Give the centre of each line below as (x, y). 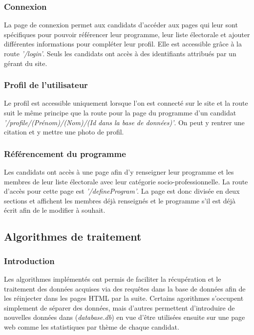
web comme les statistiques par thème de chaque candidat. (92, 326)
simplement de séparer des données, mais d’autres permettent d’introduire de (119, 307)
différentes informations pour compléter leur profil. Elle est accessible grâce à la (123, 44)
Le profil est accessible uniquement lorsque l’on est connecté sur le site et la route (126, 103)
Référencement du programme (65, 153)
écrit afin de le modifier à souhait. (55, 210)
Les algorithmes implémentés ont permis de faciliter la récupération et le (113, 279)
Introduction (29, 260)
